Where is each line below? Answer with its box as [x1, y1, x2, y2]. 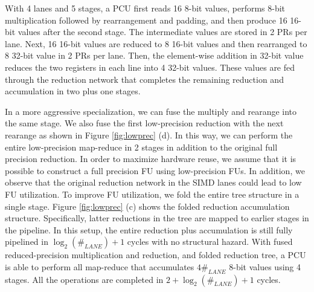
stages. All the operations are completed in [5, 273, 164, 285]
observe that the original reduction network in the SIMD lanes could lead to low [5, 176, 302, 189]
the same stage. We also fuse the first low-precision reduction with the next [5, 117, 284, 129]
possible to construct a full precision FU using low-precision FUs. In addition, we [5, 164, 305, 177]
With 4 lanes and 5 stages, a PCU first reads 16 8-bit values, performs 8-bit [5, 2, 286, 14]
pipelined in [5, 235, 48, 248]
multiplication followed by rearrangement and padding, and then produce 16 [5, 13, 287, 26]
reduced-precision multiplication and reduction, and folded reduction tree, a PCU [5, 248, 306, 261]
